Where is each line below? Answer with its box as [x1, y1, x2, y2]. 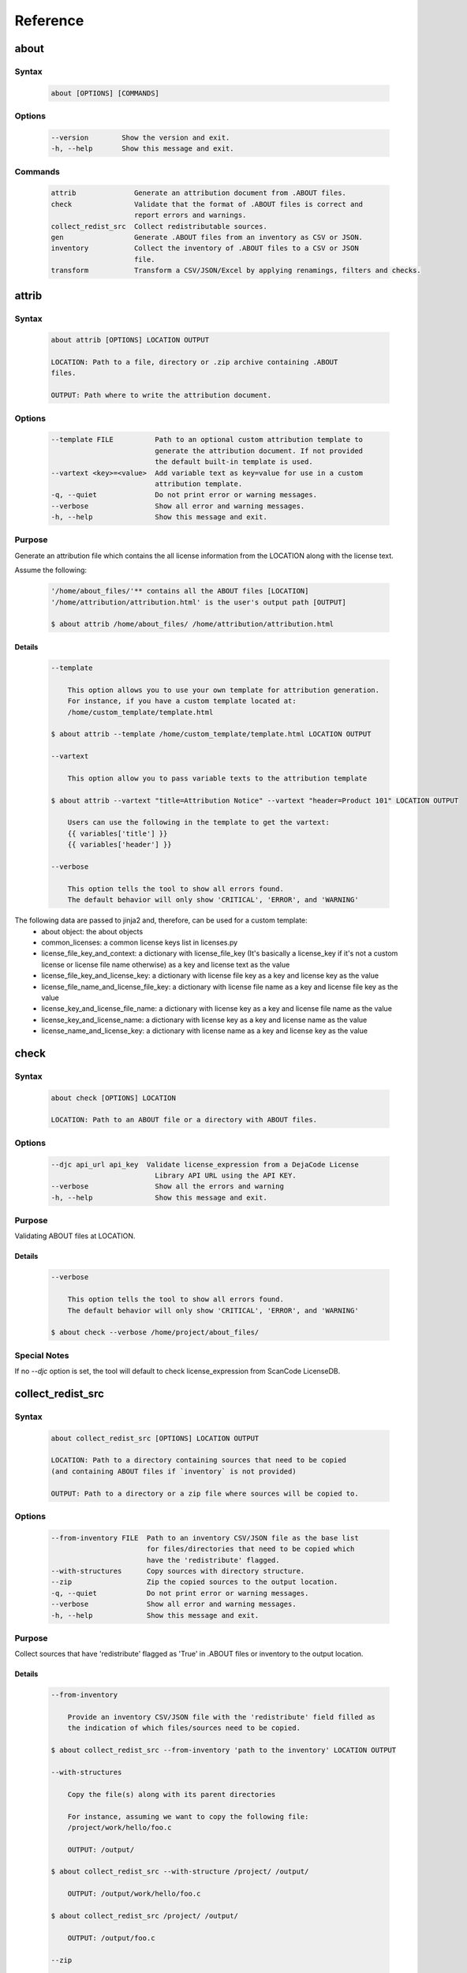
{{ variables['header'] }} [67, 840, 173, 849]
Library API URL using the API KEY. [155, 1170, 297, 1180]
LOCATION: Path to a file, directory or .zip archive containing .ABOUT [50, 358, 338, 367]
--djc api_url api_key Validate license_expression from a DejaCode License [50, 1160, 359, 1169]
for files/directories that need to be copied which [146, 1544, 355, 1554]
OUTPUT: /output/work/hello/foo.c [67, 1889, 201, 1898]
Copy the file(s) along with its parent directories [67, 1790, 276, 1799]
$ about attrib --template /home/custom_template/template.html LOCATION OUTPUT [50, 730, 372, 739]
